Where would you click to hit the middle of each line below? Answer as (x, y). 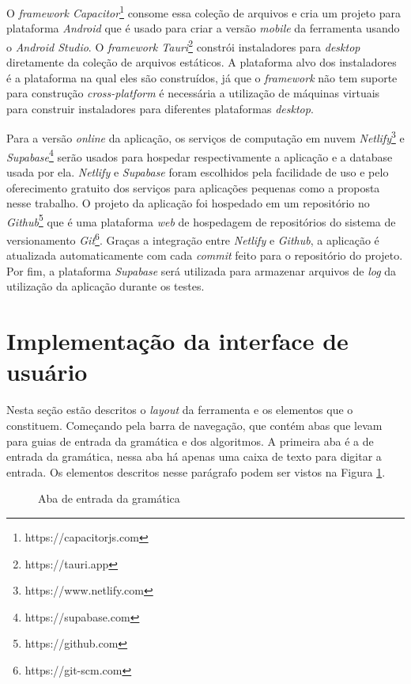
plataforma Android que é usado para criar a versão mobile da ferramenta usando (203, 28)
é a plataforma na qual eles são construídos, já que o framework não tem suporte (202, 77)
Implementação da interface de (177, 341)
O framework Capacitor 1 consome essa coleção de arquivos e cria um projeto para (204, 11)
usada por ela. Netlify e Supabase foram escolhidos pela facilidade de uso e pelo (198, 171)
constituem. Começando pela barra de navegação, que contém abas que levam (194, 425)
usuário (47, 372)
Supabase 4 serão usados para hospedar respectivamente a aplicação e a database (200, 155)
